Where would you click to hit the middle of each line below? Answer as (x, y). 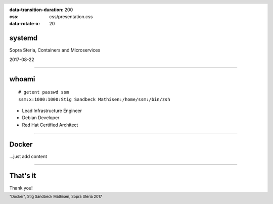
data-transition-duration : (36, 10)
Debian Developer (41, 118)
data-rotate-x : (25, 24)
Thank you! (21, 188)
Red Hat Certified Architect (50, 125)
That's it (23, 176)
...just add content (28, 156)
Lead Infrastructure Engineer (52, 111)
